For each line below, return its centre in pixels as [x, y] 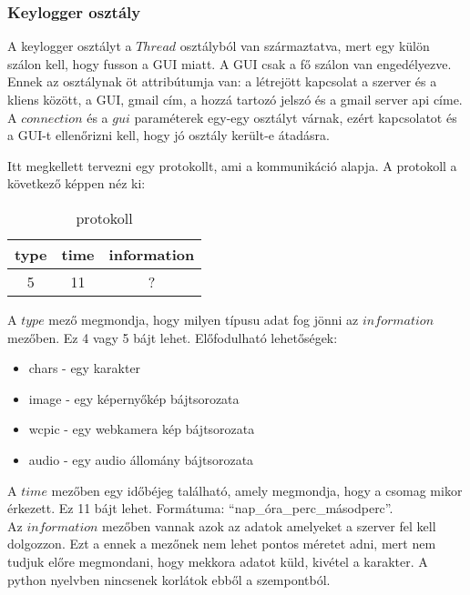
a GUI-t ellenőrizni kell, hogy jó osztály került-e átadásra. [169, 135]
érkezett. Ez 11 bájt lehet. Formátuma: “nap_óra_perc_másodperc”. [200, 508]
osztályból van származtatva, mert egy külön [305, 46]
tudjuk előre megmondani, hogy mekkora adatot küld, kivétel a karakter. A [218, 561]
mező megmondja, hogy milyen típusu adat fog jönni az [204, 319]
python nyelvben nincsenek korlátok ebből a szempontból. [169, 579]
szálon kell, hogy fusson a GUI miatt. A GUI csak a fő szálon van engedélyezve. [230, 63]
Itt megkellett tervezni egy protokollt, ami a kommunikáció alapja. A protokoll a [232, 165]
